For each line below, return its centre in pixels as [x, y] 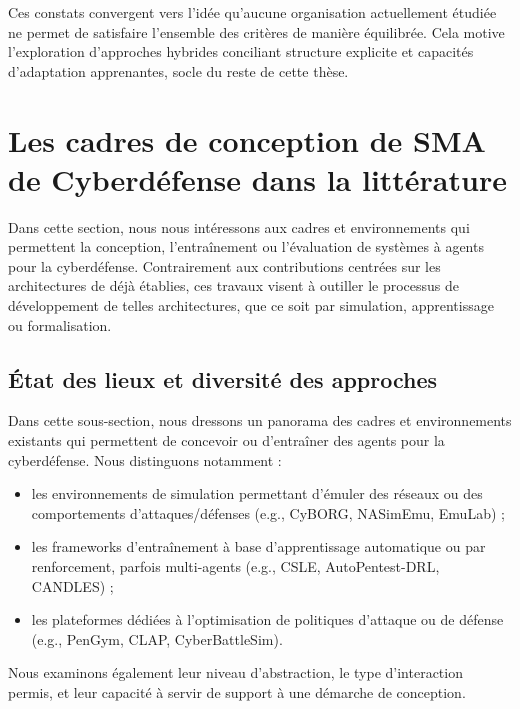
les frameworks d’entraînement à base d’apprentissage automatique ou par [258, 546]
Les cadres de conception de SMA [247, 139]
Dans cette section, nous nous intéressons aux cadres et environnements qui [239, 226]
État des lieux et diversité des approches [223, 378]
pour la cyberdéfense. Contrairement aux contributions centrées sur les [224, 265]
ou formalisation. [60, 324]
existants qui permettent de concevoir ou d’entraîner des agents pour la [226, 440]
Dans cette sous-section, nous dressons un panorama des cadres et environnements [260, 420]
